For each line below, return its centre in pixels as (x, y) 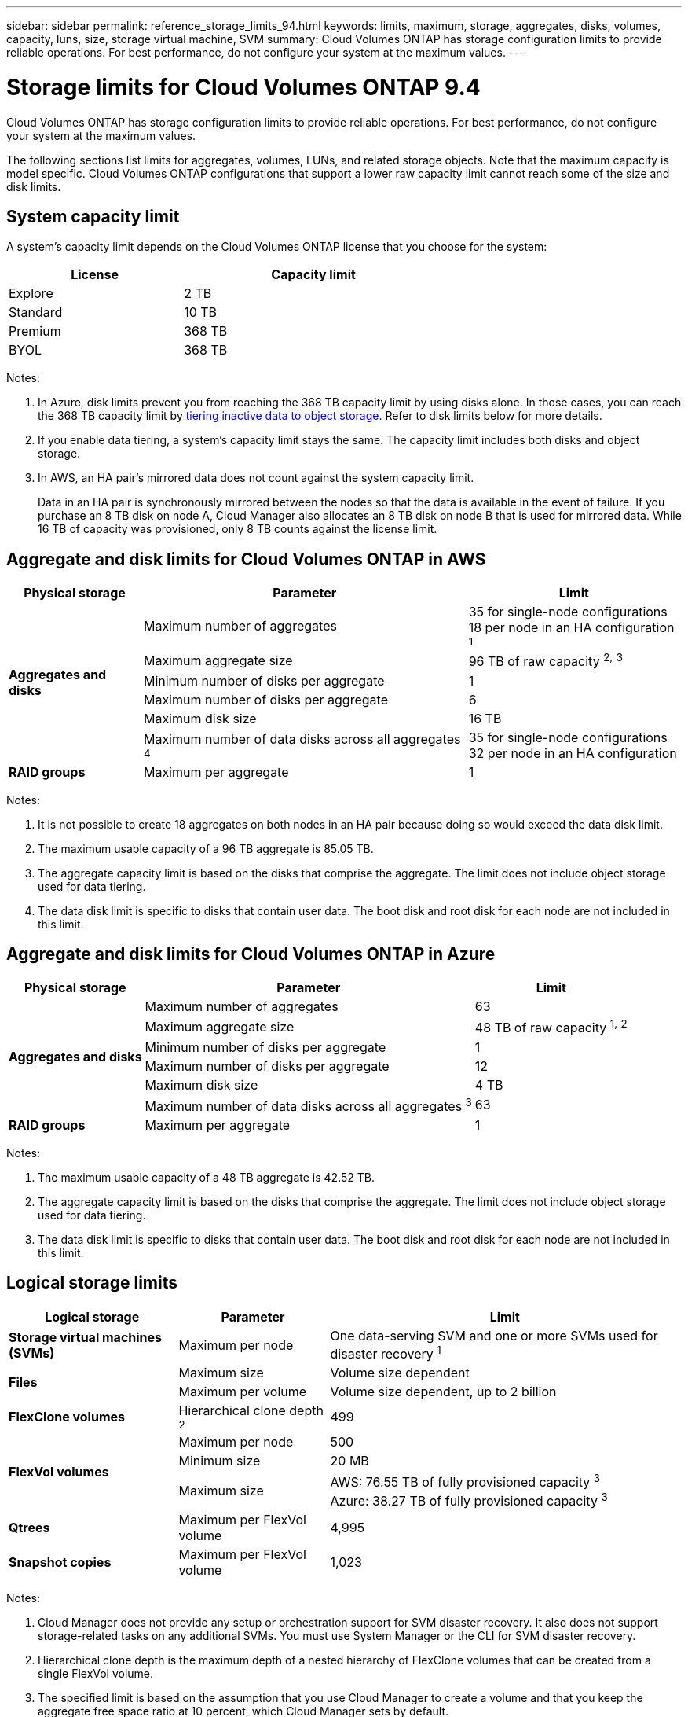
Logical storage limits (92, 1283)
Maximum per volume (243, 1392)
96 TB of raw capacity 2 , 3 (545, 660)
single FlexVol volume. (96, 1673)
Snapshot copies (60, 1562)
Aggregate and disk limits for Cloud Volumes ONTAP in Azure (251, 954)
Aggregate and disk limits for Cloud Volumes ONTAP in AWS (246, 559)
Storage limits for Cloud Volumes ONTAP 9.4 (243, 87)
